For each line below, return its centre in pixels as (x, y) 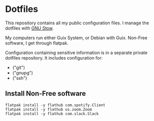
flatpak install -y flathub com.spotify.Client (55, 105)
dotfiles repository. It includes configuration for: (54, 58)
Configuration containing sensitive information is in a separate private (76, 53)
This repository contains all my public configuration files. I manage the (77, 23)
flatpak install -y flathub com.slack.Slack (52, 114)
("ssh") (20, 78)
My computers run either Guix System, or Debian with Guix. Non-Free (76, 38)
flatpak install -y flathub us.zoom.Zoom (49, 109)
